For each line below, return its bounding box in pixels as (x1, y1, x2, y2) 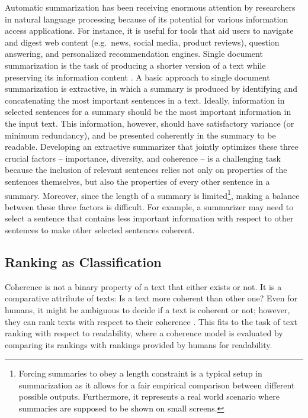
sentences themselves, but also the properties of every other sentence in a (5, 175, 270, 187)
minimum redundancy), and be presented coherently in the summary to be (5, 128, 276, 141)
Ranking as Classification (5, 252, 162, 271)
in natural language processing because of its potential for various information (5, 12, 288, 25)
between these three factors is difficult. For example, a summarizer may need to (5, 200, 294, 213)
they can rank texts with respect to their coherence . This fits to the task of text (5, 315, 297, 327)
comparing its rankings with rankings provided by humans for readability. (5, 338, 272, 351)
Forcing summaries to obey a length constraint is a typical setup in (18, 367, 262, 380)
